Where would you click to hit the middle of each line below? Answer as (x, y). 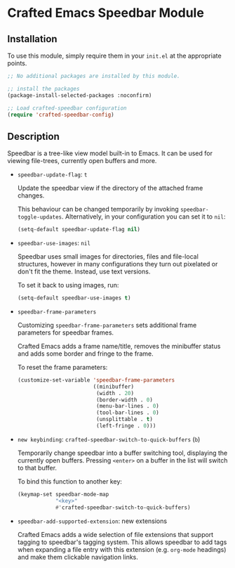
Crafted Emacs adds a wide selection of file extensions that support (115, 534)
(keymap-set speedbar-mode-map (63, 494)
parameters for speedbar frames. (66, 333)
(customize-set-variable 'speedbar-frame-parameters (96, 380)
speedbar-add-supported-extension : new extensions (92, 521)
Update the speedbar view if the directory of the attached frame (110, 188)
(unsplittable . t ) (124, 420)
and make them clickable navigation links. (78, 557)
